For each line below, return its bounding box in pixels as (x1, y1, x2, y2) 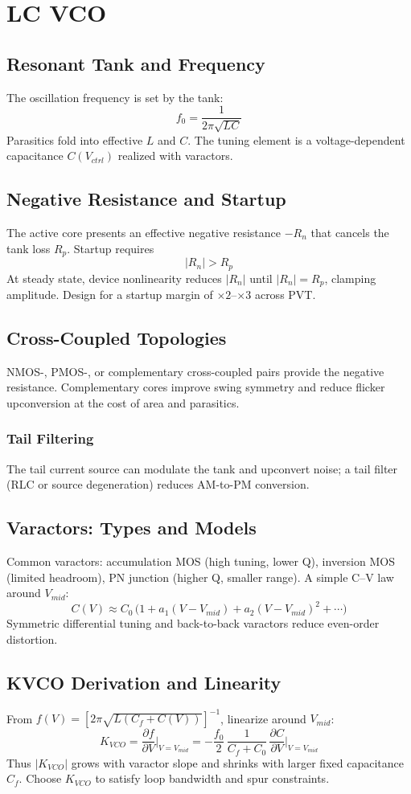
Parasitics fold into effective (6, 131, 143, 148)
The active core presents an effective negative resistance (6, 224, 281, 241)
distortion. (6, 631, 58, 648)
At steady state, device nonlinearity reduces (6, 269, 222, 286)
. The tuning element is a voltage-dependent (187, 131, 405, 148)
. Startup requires (67, 239, 154, 256)
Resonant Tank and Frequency (6, 51, 265, 76)
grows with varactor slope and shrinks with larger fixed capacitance (71, 754, 404, 771)
